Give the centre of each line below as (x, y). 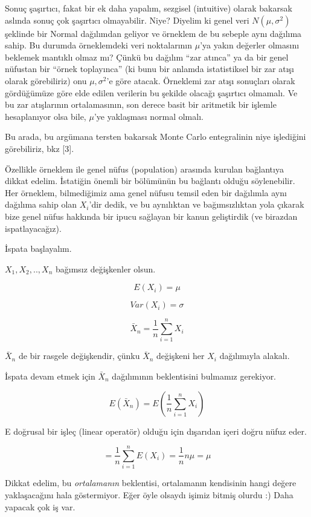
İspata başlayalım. (38, 249)
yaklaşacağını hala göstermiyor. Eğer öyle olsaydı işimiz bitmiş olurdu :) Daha (149, 494)
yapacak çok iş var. (40, 506)
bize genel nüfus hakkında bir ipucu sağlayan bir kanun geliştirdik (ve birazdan (151, 216)
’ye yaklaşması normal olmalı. (149, 116)
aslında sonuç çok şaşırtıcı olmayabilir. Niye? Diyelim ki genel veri (127, 20)
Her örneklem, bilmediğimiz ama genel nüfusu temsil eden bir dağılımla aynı (146, 192)
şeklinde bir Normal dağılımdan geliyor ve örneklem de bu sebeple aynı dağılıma (153, 33)
